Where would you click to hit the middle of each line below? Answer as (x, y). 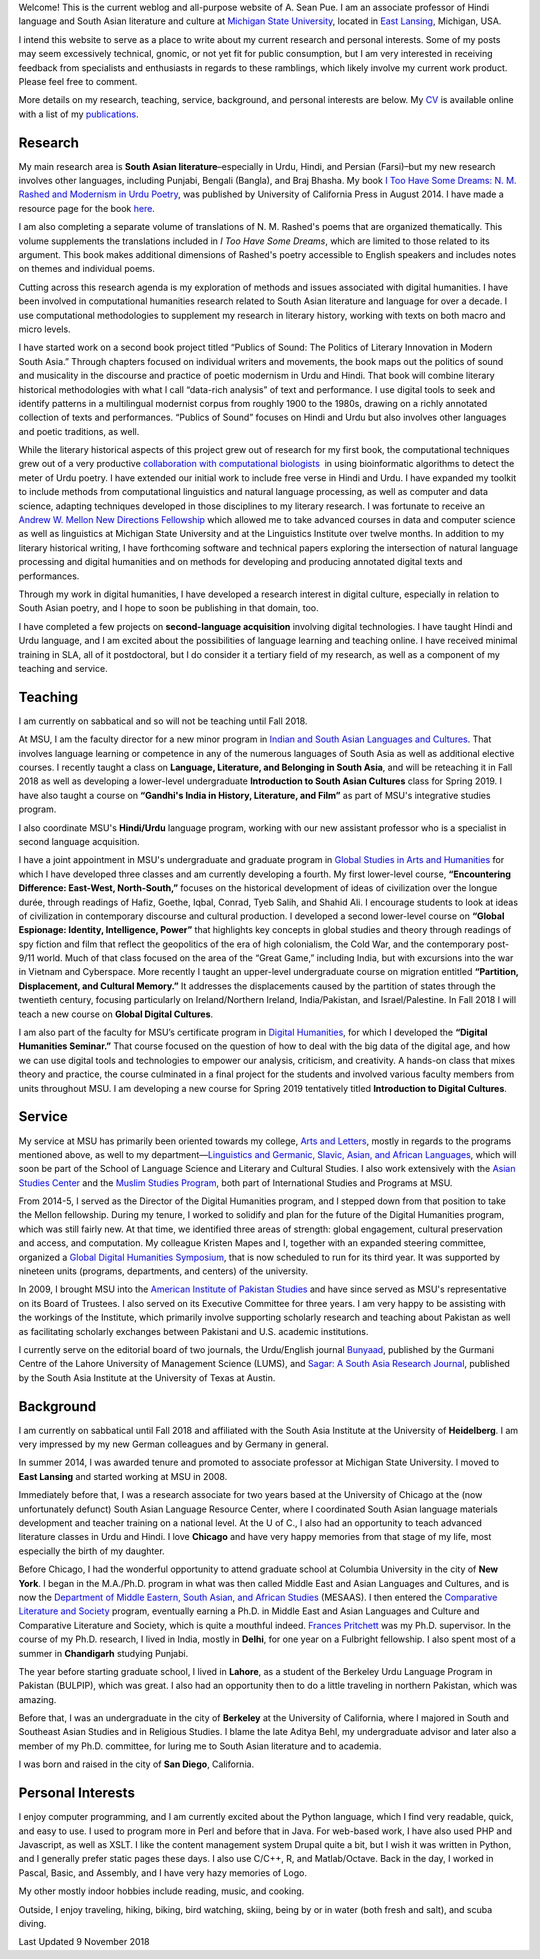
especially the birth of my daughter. (91, 1551)
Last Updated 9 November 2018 (84, 1942)
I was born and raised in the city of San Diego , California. (136, 1764)
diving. (32, 1923)
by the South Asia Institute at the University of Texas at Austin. (147, 1377)
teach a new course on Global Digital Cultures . (116, 1014)
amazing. (37, 1699)
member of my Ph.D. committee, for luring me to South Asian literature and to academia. (200, 1746)
